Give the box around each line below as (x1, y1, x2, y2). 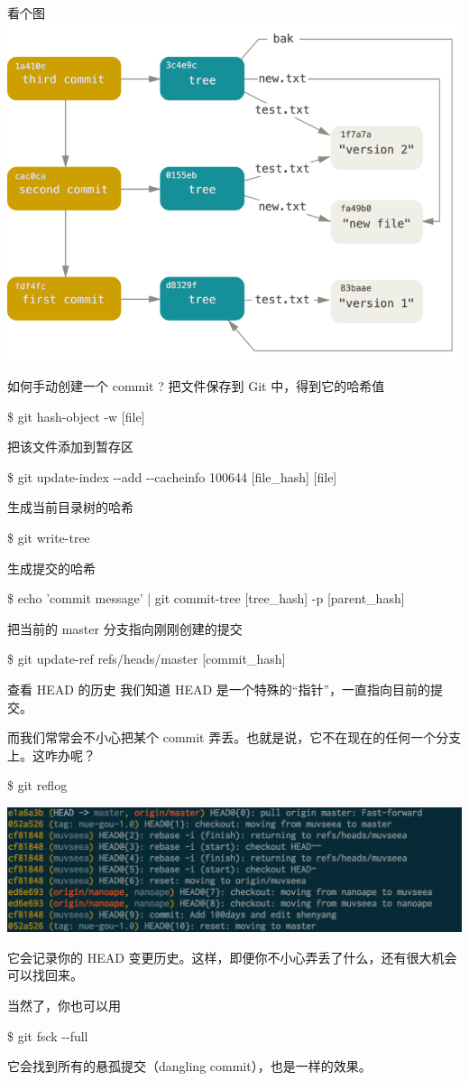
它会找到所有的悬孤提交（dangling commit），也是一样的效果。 (7, 1057, 372, 1076)
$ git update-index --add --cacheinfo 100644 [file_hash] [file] (7, 467, 337, 486)
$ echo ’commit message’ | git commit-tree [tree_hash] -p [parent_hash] (7, 589, 405, 608)
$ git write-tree (7, 528, 90, 546)
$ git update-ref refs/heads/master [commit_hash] (7, 649, 286, 668)
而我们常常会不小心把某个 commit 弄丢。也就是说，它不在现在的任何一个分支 (7, 728, 462, 747)
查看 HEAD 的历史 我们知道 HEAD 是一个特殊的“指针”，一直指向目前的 (7, 679, 430, 698)
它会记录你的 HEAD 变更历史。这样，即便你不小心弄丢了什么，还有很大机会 (7, 947, 457, 966)
